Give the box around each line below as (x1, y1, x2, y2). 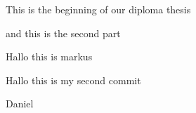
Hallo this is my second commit (6, 72, 141, 87)
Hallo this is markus (6, 49, 93, 64)
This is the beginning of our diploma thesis (6, 2, 191, 16)
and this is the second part (6, 25, 121, 40)
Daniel (6, 96, 34, 111)
